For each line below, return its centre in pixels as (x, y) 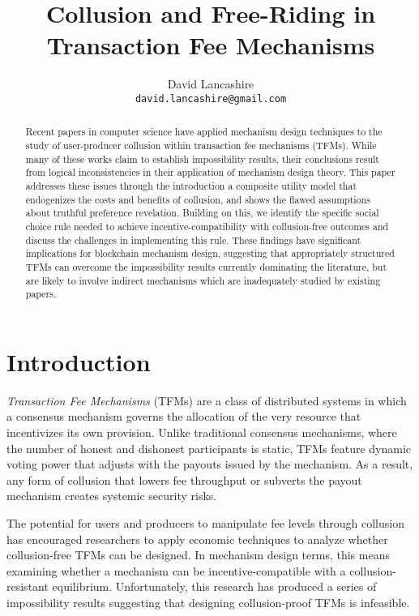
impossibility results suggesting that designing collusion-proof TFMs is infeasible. (208, 602)
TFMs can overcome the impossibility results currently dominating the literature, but (206, 266)
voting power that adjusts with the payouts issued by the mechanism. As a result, (210, 464)
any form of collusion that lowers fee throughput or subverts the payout (184, 479)
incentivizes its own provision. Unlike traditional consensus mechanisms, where (202, 432)
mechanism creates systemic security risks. (112, 496)
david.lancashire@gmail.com (211, 98)
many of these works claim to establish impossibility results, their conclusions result (202, 158)
